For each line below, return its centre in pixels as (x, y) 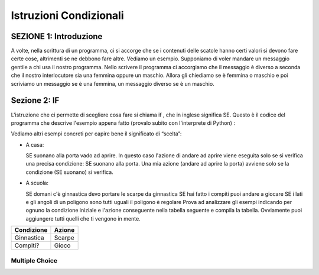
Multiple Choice (34, 260)
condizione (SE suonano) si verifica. (69, 172)
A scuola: (37, 183)
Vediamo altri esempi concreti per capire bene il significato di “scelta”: (96, 134)
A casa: (35, 144)
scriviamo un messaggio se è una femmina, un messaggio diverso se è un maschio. (113, 83)
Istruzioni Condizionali (67, 15)
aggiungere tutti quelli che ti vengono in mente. (83, 218)
